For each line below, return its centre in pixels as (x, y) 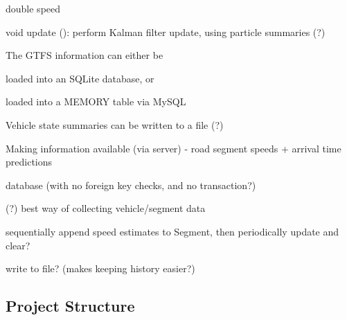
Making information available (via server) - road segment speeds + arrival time (173, 148)
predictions (29, 162)
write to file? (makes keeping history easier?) (100, 268)
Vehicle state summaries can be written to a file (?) (115, 124)
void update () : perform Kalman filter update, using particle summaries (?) (166, 32)
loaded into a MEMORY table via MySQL (96, 101)
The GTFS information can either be (84, 55)
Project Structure (70, 306)
